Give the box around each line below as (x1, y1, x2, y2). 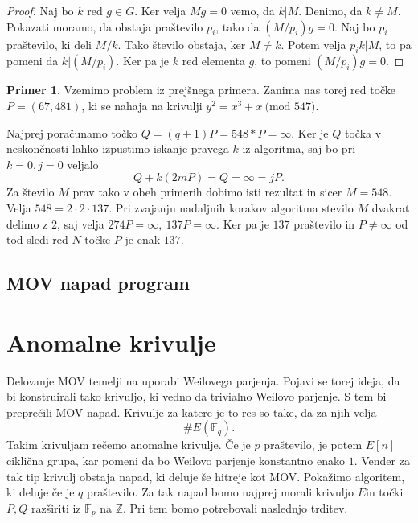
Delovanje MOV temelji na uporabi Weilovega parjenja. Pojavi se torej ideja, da (6, 372, 400, 389)
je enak (125, 231, 161, 248)
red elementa (182, 52, 245, 69)
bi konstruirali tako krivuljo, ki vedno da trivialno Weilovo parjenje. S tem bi (6, 388, 387, 405)
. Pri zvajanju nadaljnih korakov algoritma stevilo (109, 199, 354, 216)
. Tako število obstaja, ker (117, 35, 246, 52)
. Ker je (291, 124, 329, 141)
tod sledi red (6, 231, 68, 248)
